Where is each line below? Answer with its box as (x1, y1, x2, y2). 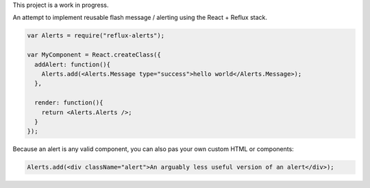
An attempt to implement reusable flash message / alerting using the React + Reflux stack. (12, 14, 267, 22)
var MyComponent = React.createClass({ (27, 51, 161, 59)
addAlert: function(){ (34, 60, 111, 68)
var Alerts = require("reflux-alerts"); (27, 31, 164, 40)
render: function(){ (34, 99, 103, 107)
